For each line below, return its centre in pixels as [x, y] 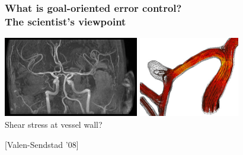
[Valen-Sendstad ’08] [42, 144]
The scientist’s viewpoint [65, 21]
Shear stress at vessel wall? [54, 125]
